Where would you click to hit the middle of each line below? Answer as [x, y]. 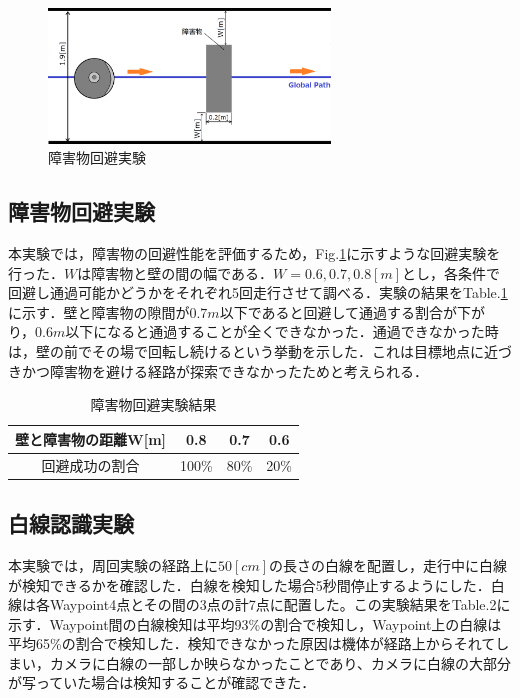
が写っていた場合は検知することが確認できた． [162, 682]
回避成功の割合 [90, 464]
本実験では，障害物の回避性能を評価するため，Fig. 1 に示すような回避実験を [254, 253]
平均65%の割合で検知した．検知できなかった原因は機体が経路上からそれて [252, 643]
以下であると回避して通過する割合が [338, 311]
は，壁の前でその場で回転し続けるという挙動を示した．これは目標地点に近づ [260, 350]
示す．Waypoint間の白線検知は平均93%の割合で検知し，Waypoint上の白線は [255, 623]
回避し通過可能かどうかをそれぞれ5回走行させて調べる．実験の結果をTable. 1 [258, 292]
